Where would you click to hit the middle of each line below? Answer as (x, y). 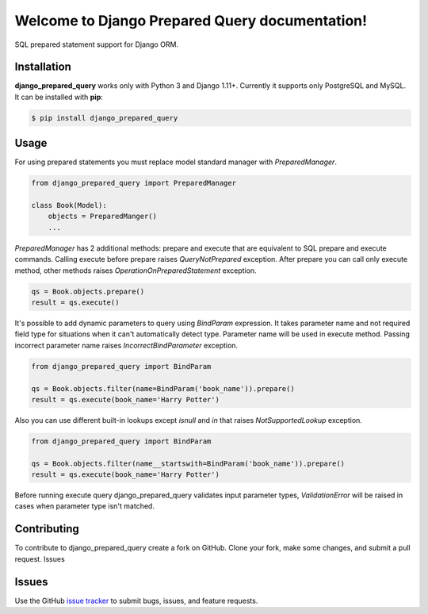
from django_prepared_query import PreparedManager (134, 183)
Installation (43, 67)
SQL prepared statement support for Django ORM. (96, 44)
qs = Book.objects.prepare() (88, 291)
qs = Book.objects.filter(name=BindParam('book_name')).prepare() (163, 388)
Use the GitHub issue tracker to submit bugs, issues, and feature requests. (136, 601)
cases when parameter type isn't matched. (84, 506)
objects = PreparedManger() (103, 217)
